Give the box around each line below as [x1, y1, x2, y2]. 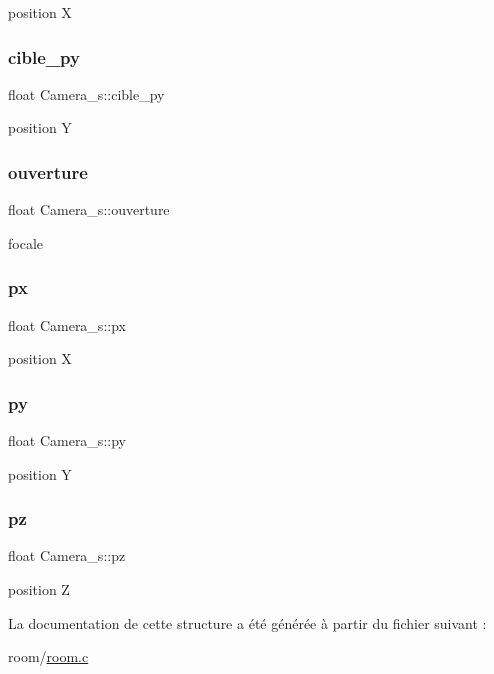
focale [8, 232, 43, 253]
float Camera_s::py [8, 430, 126, 451]
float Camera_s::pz [8, 545, 126, 566]
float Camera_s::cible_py [8, 83, 165, 104]
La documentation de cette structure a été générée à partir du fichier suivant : [8, 612, 487, 633]
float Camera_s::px [8, 314, 126, 335]
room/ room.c [8, 646, 89, 667]
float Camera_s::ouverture [8, 199, 170, 220]
